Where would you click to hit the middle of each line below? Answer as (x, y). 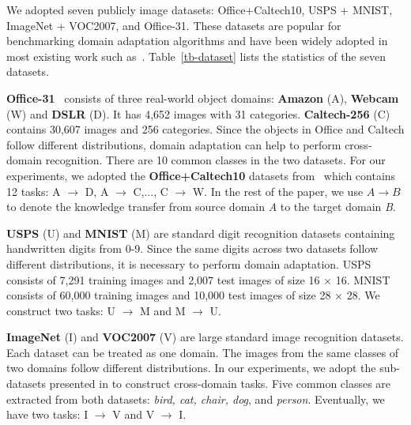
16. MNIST (363, 279)
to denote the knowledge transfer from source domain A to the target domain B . (201, 207)
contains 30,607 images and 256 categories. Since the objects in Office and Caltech (205, 129)
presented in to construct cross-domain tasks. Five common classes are (220, 384)
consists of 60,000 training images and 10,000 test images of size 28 (169, 295)
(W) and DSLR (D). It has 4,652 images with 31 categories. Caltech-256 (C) (198, 113)
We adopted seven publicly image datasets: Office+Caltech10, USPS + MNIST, (200, 9)
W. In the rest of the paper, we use (278, 191)
